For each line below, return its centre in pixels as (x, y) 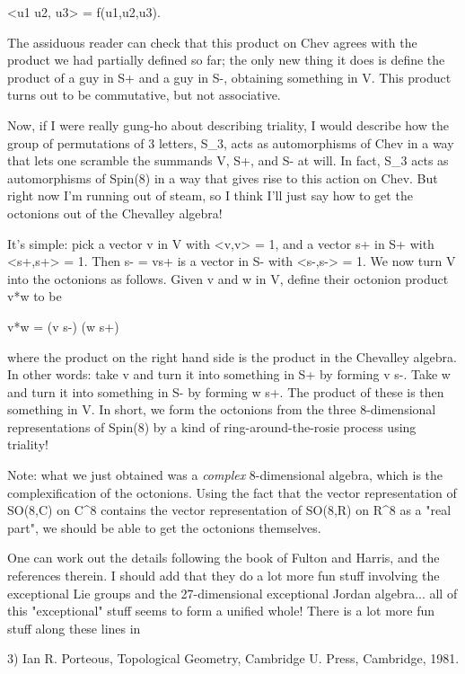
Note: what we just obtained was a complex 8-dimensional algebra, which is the (225, 475)
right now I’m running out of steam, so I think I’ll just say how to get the (210, 195)
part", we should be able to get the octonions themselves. (164, 527)
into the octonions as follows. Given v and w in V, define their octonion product (228, 278)
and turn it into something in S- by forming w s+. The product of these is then (226, 391)
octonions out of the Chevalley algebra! (115, 213)
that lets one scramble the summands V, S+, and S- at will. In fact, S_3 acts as (228, 160)
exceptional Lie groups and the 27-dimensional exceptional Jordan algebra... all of (232, 593)
